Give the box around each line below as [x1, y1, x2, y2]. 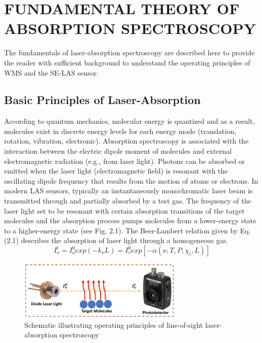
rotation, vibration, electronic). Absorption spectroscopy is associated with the [4, 135, 249, 146]
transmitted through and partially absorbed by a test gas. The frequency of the [4, 195, 251, 206]
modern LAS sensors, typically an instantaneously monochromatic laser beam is [4, 185, 253, 196]
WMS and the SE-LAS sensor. [4, 67, 99, 78]
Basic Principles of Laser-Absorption [4, 92, 201, 108]
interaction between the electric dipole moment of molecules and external [4, 146, 232, 156]
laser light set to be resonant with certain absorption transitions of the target [4, 205, 245, 216]
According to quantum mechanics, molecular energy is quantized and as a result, [4, 116, 255, 126]
